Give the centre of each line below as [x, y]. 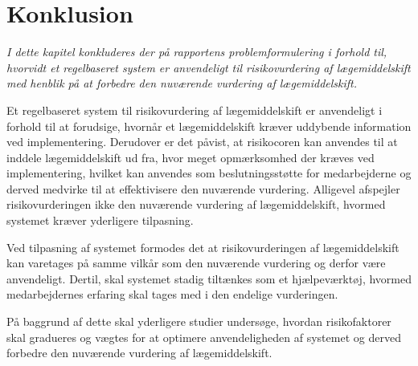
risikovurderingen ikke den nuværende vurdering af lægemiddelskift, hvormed [196, 204]
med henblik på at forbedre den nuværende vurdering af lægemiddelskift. [182, 83]
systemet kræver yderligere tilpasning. [100, 220]
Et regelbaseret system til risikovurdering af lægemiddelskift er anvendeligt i [195, 110]
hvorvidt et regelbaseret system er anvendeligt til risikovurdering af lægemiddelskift [209, 67]
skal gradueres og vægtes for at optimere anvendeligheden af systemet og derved [204, 337]
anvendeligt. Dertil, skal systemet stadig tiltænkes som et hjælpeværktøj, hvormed [209, 278]
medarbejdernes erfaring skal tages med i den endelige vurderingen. [172, 294]
